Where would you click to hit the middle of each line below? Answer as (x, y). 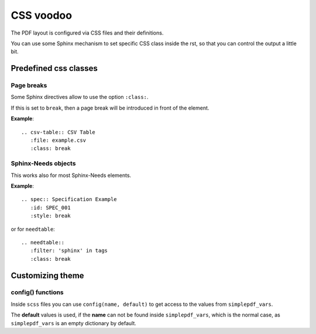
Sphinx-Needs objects (43, 163)
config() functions (37, 292)
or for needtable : (33, 229)
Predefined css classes (54, 68)
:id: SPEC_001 (50, 207)
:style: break (50, 216)
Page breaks (29, 86)
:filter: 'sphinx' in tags (69, 251)
